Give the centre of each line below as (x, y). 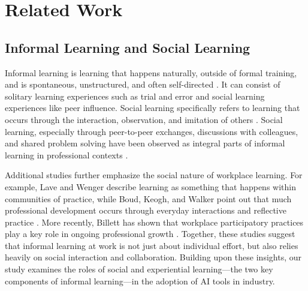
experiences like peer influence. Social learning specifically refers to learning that (153, 108)
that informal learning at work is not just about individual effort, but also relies (152, 245)
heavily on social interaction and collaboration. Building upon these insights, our (153, 257)
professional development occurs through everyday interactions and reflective (146, 210)
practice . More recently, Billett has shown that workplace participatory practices (154, 222)
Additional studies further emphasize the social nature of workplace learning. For (154, 175)
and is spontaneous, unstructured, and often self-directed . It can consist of (143, 84)
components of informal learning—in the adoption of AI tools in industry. (140, 280)
